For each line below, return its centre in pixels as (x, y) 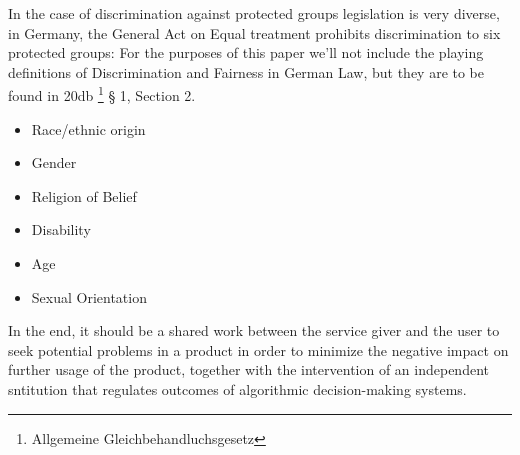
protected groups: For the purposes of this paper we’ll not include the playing (246, 52)
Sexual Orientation (89, 296)
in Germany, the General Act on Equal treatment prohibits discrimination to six (254, 32)
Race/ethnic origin (88, 128)
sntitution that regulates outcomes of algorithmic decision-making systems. (237, 388)
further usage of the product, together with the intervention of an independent (248, 369)
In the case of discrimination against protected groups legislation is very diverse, (254, 13)
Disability (61, 229)
